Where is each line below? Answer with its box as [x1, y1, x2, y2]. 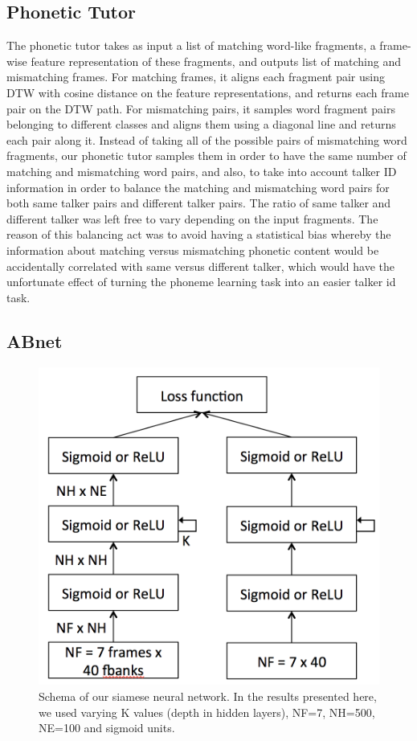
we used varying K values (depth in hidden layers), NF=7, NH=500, [39, 703, 375, 720]
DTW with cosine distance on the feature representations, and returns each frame [6, 84, 409, 100]
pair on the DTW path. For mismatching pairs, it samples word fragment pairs [6, 100, 396, 117]
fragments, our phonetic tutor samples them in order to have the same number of [6, 147, 407, 164]
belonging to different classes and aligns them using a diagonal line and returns [6, 116, 396, 133]
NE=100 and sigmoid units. [39, 719, 175, 736]
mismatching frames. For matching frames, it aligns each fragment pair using [6, 68, 385, 85]
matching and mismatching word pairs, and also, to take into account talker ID [6, 162, 397, 179]
